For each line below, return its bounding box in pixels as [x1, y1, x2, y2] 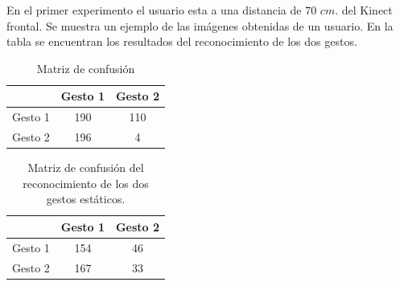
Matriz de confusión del [27, 159, 144, 176]
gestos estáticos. [46, 190, 126, 207]
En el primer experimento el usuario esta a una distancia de [6, 2, 302, 18]
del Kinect [341, 2, 393, 18]
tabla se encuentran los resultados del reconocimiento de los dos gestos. [6, 33, 357, 50]
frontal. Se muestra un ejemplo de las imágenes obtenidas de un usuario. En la [6, 17, 394, 34]
